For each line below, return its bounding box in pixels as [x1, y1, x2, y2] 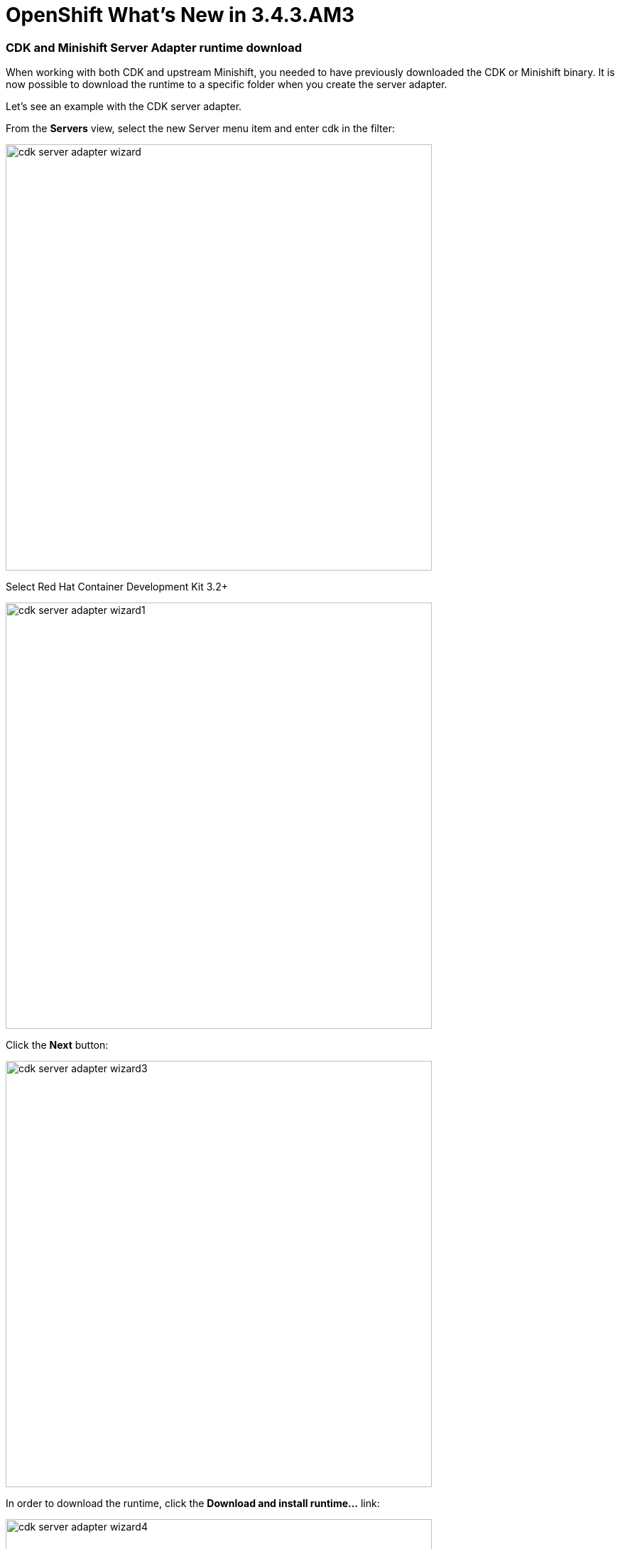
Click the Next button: [6, 1039, 109, 1052]
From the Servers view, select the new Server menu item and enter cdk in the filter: [6, 122, 395, 135]
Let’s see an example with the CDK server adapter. [6, 100, 242, 113]
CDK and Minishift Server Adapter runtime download [6, 40, 303, 55]
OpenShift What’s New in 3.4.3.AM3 [6, 3, 355, 27]
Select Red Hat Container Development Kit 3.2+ [6, 581, 228, 593]
